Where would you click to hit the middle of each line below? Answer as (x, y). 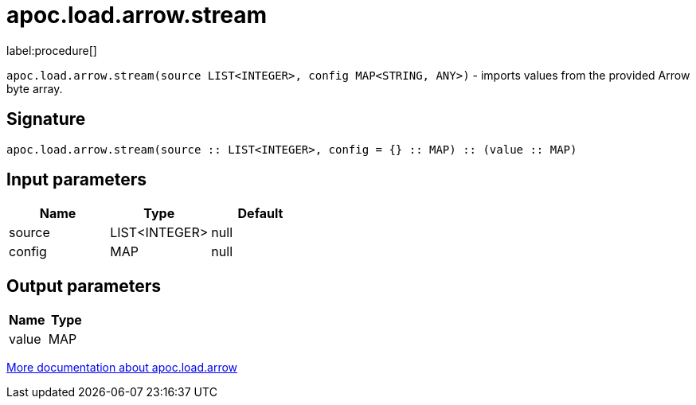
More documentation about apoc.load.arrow (122, 368)
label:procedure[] (52, 50)
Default (260, 214)
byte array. (35, 88)
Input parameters (77, 180)
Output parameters (84, 286)
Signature (46, 119)
